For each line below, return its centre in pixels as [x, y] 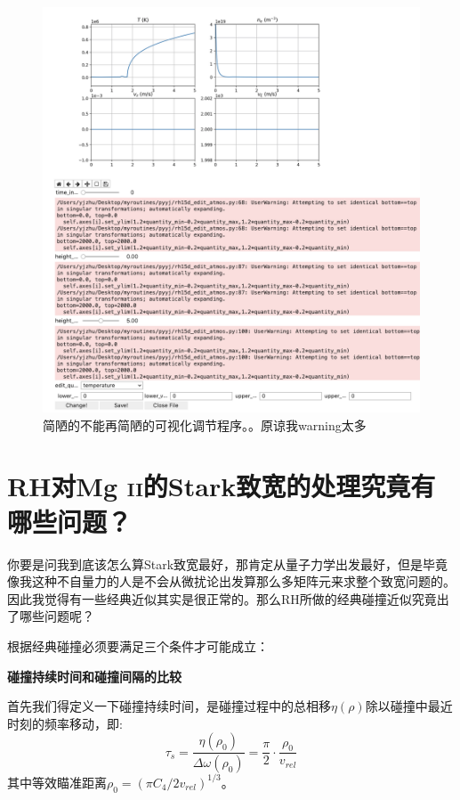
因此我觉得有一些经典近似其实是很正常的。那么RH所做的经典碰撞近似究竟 [222, 598]
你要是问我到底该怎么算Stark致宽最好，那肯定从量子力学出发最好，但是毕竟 [228, 563]
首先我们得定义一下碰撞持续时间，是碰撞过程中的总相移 [169, 706]
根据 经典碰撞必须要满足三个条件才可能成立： [138, 645]
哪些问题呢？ [56, 616]
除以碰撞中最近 [409, 706]
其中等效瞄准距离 [57, 782]
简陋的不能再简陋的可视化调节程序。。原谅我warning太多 [205, 424]
